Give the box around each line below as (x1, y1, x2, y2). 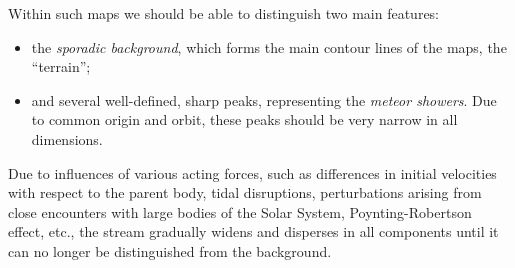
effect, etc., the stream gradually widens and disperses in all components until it (8, 221, 499, 242)
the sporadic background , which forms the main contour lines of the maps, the (31, 36, 507, 57)
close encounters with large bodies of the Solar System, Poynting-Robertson (8, 201, 472, 222)
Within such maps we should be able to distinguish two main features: (8, 3, 440, 23)
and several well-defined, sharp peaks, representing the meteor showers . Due (31, 89, 497, 110)
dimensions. (31, 128, 103, 149)
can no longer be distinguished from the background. (8, 240, 332, 261)
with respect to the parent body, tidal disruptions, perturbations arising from (8, 182, 482, 203)
